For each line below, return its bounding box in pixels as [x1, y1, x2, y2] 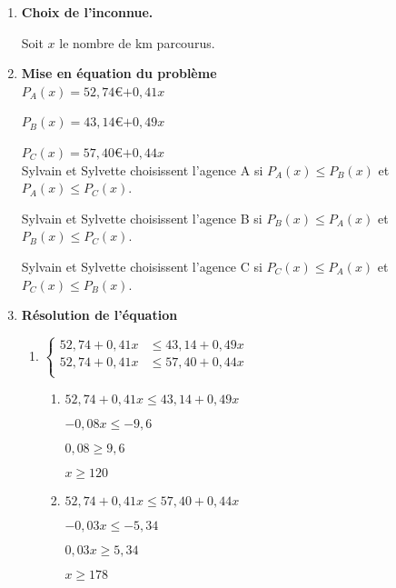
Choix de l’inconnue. [21, 3, 153, 21]
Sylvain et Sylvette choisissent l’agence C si [21, 256, 262, 275]
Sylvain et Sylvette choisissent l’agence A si [21, 160, 263, 179]
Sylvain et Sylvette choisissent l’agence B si [21, 208, 262, 227]
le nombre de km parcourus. [59, 33, 215, 52]
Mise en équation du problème [21, 64, 217, 83]
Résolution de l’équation [21, 305, 178, 324]
